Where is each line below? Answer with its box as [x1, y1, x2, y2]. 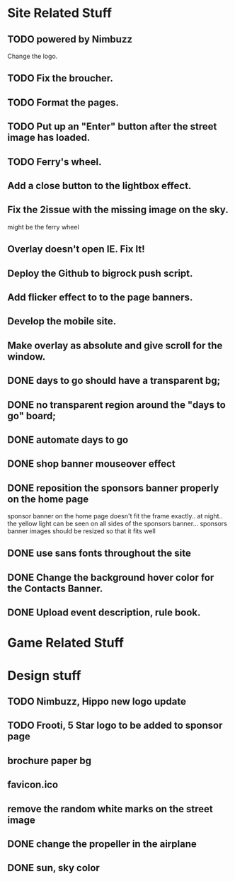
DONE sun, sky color [7, 862, 101, 874]
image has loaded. [7, 132, 91, 144]
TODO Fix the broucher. [7, 72, 113, 84]
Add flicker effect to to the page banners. [7, 291, 193, 303]
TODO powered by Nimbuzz [7, 33, 133, 45]
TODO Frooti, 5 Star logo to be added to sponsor [7, 720, 223, 732]
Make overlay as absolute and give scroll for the [7, 339, 223, 351]
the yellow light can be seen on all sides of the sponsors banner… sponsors [7, 519, 228, 528]
